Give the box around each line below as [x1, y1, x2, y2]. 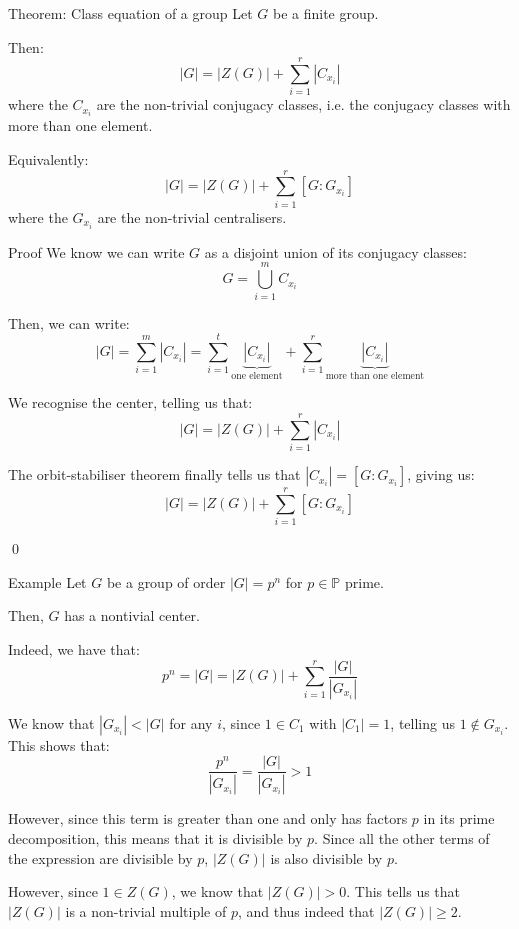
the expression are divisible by [8, 847, 193, 868]
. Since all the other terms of [314, 827, 490, 848]
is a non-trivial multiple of [65, 900, 227, 921]
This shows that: [8, 734, 110, 755]
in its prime [423, 808, 495, 829]
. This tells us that [346, 881, 461, 902]
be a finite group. [272, 3, 379, 23]
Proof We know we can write [8, 241, 185, 262]
